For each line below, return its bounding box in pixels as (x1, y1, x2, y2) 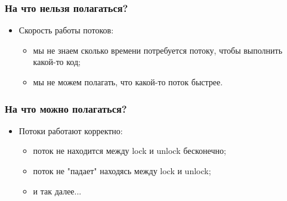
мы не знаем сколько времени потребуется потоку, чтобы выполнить (33, 44, 283, 56)
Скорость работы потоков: (18, 24, 114, 36)
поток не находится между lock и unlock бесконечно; (33, 144, 226, 157)
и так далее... (33, 184, 82, 197)
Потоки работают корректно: (18, 124, 123, 137)
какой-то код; (33, 55, 81, 68)
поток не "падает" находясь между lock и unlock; (33, 165, 211, 177)
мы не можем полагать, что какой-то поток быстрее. (33, 76, 223, 88)
